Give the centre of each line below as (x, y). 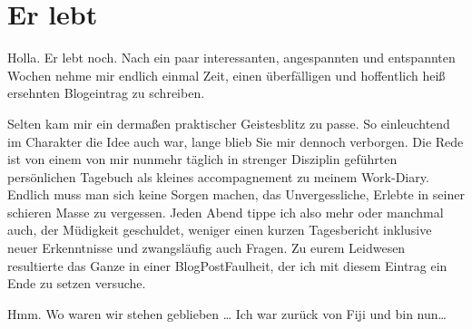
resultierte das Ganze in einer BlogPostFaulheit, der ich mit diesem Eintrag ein (227, 265)
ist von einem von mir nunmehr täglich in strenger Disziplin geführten (202, 159)
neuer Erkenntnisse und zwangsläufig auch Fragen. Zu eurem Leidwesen (206, 248)
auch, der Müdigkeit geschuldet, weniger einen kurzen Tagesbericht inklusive (220, 230)
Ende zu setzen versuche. (77, 283)
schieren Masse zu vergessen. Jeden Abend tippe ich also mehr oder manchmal (226, 212)
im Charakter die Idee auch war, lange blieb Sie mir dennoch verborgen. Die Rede (236, 141)
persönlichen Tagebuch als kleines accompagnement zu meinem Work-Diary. (218, 176)
